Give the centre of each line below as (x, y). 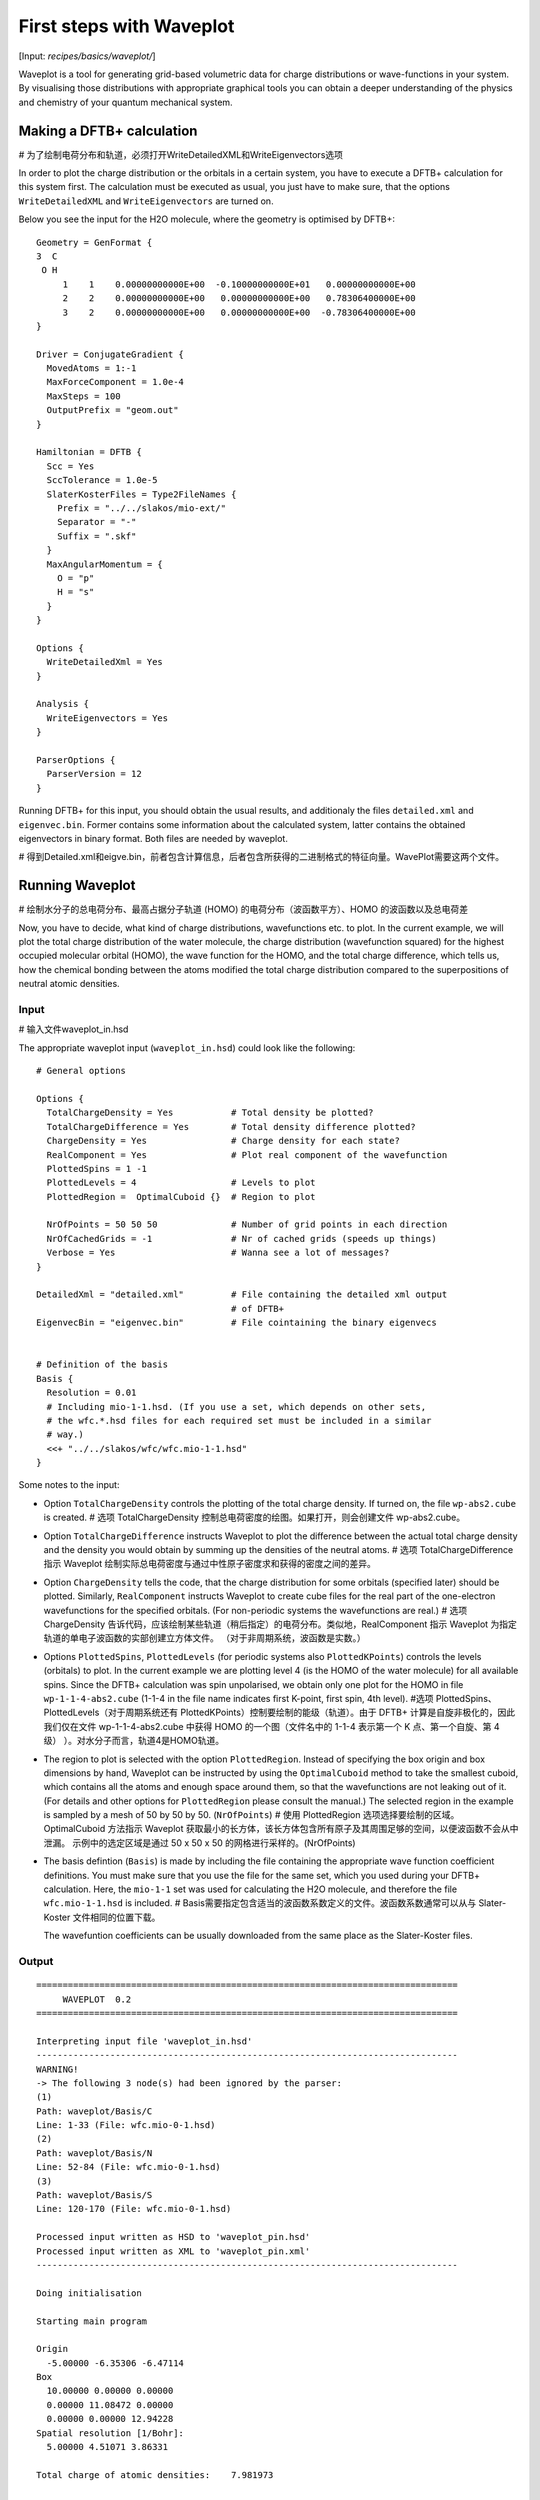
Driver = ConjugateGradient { (110, 354)
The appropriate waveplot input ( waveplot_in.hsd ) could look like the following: (187, 1047)
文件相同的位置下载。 (116, 1917)
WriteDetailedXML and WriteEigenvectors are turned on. (146, 201)
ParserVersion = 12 (94, 774)
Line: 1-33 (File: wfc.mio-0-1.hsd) (126, 2125)
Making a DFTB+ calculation (108, 130)
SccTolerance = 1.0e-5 (102, 480)
